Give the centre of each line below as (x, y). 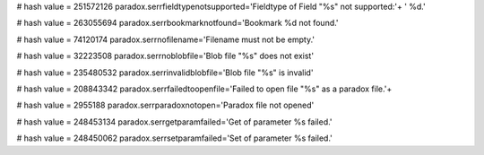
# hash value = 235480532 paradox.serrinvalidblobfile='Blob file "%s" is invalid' (165, 73)
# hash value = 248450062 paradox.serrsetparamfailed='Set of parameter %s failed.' (175, 138)
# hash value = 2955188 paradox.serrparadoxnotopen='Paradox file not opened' (165, 105)
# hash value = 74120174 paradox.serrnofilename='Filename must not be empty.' (166, 39)
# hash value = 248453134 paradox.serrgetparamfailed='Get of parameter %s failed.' (174, 122)
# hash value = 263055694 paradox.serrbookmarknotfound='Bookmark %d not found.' (178, 23)
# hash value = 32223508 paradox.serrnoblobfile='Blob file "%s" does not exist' (165, 56)
